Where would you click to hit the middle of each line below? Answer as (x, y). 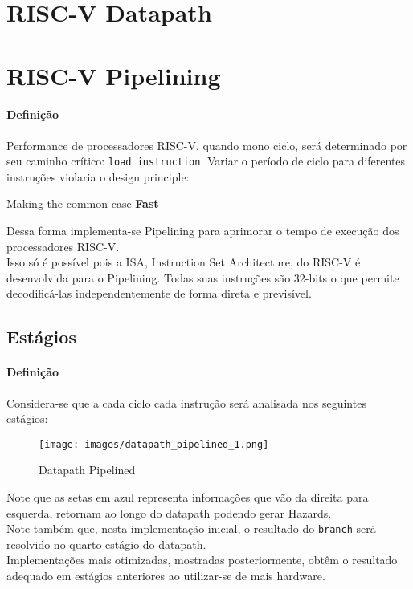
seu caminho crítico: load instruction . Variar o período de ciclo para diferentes (206, 161)
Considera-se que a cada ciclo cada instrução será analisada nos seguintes (186, 402)
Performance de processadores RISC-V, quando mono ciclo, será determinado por (207, 145)
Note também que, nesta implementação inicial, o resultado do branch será (191, 528)
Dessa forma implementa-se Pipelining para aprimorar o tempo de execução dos (203, 230)
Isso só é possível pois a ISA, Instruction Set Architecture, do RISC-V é (184, 262)
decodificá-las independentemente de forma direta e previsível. (159, 293)
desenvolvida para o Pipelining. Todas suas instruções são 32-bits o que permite (203, 277)
